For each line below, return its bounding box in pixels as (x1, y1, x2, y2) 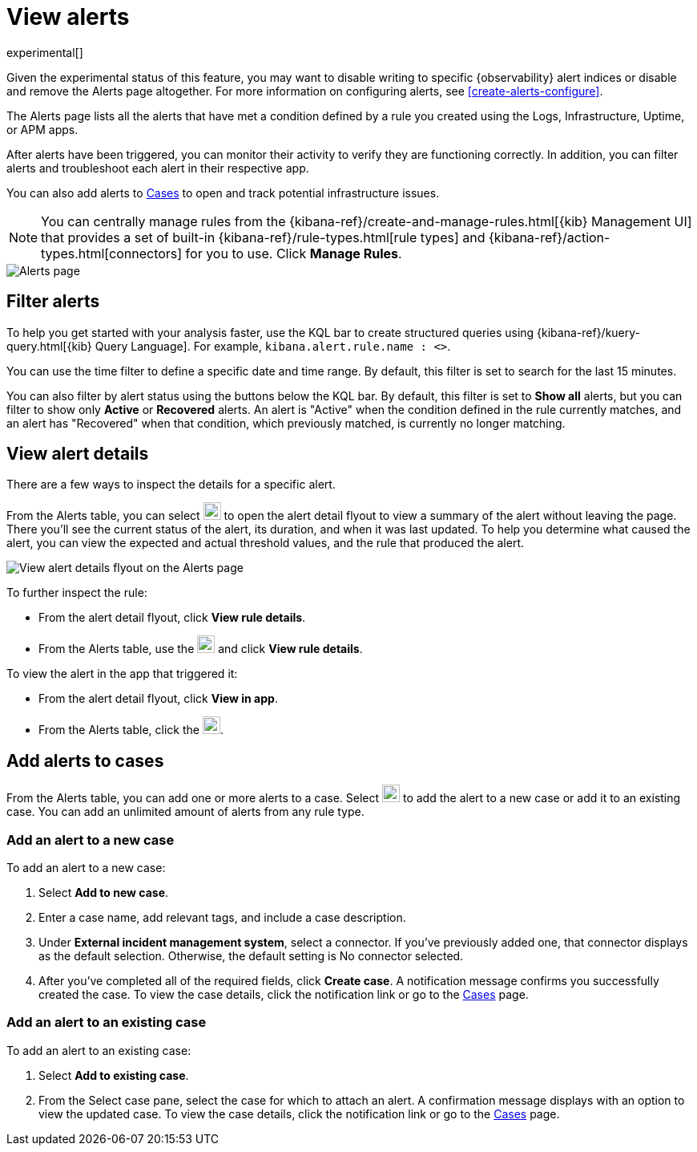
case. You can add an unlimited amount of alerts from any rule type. (6, 805, 365, 819)
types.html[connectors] (41, 245, 183, 262)
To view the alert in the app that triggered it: (6, 667, 238, 681)
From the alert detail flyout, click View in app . (38, 692, 278, 706)
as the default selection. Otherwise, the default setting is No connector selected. (38, 949, 464, 963)
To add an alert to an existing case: (6, 1043, 191, 1057)
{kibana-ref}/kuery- (537, 325, 641, 339)
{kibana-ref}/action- (488, 229, 610, 245)
